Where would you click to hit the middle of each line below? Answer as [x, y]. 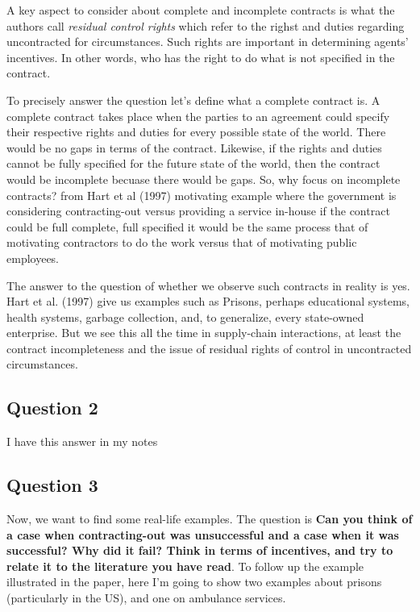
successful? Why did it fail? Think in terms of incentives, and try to [200, 550]
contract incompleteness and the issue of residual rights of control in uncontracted [209, 348]
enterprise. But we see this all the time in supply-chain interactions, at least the [204, 333]
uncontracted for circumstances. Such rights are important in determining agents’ [208, 42]
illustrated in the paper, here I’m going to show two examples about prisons [194, 582]
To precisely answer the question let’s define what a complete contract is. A [193, 100]
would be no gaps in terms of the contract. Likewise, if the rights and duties [194, 147]
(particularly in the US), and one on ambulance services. [146, 598]
